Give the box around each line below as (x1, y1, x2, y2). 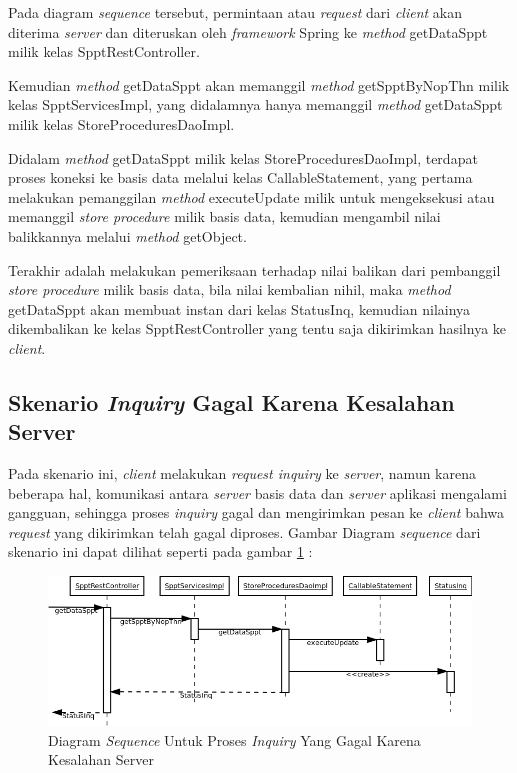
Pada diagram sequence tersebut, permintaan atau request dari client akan (8, 2, 463, 22)
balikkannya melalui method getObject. (8, 225, 247, 246)
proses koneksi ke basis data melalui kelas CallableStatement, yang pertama (8, 167, 473, 188)
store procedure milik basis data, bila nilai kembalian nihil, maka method (8, 279, 451, 300)
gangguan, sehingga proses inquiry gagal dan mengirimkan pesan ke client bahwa (8, 502, 505, 523)
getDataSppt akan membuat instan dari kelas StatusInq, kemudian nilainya (8, 298, 471, 319)
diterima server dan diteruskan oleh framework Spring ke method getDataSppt (8, 21, 488, 42)
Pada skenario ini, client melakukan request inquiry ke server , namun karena (8, 463, 476, 484)
